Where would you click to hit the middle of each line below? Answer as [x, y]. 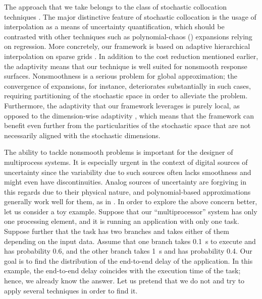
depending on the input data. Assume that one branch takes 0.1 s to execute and [130, 241]
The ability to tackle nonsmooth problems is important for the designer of [119, 152]
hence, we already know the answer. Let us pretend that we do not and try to [124, 281]
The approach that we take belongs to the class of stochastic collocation [115, 7]
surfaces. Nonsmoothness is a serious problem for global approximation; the [121, 76]
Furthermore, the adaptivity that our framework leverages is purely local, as [122, 105]
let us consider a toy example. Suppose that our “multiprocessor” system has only [131, 211]
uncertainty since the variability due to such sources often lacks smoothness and [128, 172]
